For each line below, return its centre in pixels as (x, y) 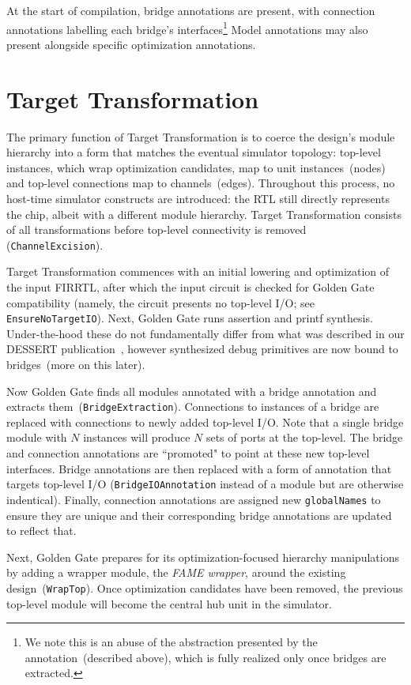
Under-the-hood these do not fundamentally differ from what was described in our (205, 333)
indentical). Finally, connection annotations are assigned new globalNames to (194, 499)
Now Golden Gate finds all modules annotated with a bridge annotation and (192, 391)
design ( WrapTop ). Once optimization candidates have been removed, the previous (205, 587)
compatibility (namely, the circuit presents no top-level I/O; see (160, 302)
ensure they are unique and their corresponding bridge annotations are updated (199, 515)
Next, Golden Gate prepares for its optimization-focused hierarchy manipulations (203, 557)
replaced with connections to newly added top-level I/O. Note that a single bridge (205, 422)
